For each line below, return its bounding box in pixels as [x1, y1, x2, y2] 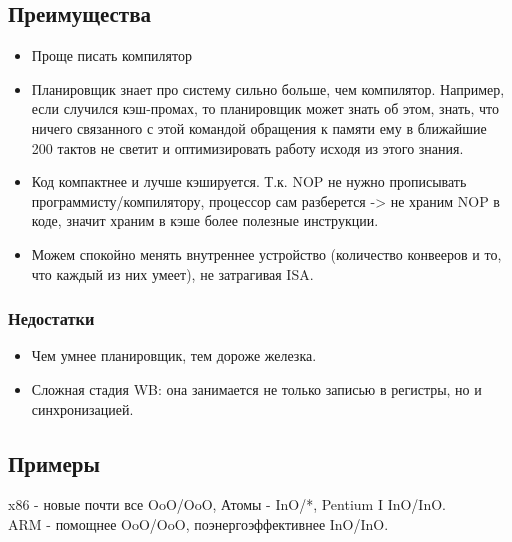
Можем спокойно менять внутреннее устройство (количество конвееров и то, [31, 243, 502, 264]
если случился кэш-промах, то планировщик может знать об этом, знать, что [31, 98, 500, 119]
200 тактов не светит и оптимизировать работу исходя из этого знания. [31, 137, 464, 158]
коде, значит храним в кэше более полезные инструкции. [31, 210, 379, 231]
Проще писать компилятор [31, 45, 192, 66]
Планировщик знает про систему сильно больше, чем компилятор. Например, [31, 78, 505, 99]
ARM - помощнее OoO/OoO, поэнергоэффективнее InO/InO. [8, 513, 389, 534]
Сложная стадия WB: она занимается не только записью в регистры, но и [31, 378, 482, 399]
